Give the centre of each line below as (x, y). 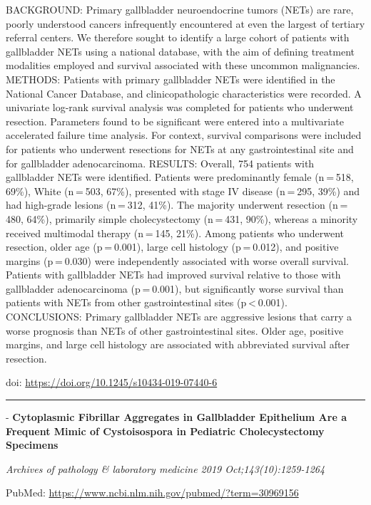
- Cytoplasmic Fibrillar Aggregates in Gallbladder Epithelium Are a (176, 417)
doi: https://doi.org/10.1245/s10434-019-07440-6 (112, 382)
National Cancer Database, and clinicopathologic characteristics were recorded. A (184, 93)
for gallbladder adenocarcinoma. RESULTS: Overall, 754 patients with (160, 163)
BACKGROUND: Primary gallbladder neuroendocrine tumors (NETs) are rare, (180, 9)
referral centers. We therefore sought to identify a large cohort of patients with (178, 37)
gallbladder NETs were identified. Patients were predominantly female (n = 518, (180, 177)
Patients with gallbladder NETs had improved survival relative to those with (173, 275)
